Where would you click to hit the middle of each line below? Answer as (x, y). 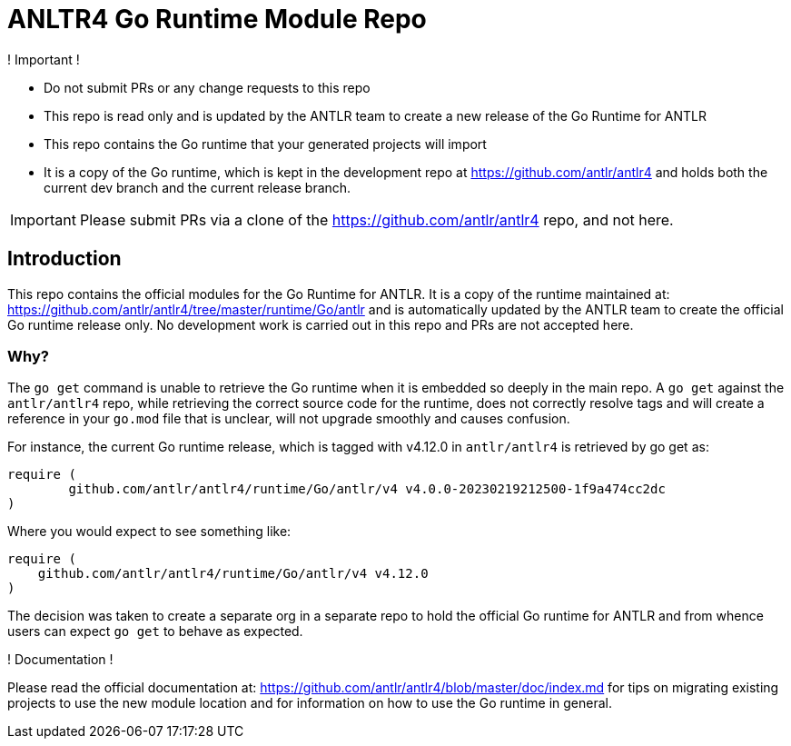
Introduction (64, 259)
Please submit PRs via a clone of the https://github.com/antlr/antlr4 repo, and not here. (376, 219)
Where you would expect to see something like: (149, 532)
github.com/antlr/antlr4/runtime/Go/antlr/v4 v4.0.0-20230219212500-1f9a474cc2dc (367, 489)
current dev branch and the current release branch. (198, 187)
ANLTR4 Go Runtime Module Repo (217, 19)
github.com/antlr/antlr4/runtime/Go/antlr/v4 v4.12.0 (233, 574)
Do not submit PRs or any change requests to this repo (207, 87)
